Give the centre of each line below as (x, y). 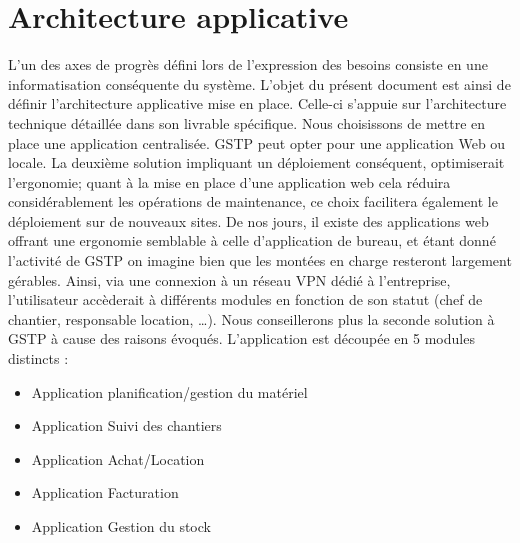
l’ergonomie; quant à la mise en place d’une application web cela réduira (229, 181)
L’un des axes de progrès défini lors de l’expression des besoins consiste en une (248, 64)
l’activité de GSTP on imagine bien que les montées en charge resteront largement (260, 260)
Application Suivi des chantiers (126, 425)
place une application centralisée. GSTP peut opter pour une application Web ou (257, 142)
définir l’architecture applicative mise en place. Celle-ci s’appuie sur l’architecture (257, 103)
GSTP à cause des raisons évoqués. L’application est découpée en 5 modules (241, 338)
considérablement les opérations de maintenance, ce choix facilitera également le (253, 201)
